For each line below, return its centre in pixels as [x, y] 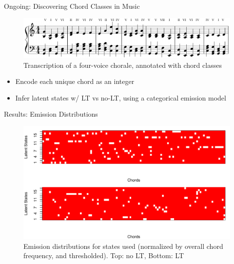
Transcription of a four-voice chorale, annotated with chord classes [123, 65]
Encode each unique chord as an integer [75, 81]
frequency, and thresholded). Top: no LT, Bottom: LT [104, 255]
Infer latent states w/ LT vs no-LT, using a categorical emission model [121, 97]
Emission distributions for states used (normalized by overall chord [123, 246]
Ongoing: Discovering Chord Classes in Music [72, 6]
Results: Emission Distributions [51, 114]
